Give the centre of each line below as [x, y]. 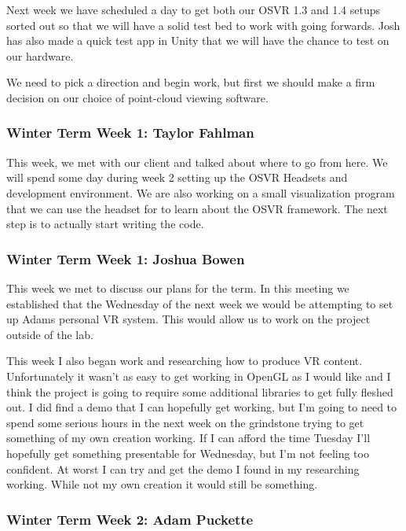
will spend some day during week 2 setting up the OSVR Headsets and [177, 177]
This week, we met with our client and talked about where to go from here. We [197, 162]
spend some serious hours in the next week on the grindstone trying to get [185, 422]
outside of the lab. [50, 334]
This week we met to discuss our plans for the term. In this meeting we [178, 288]
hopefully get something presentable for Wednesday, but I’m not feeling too [188, 453]
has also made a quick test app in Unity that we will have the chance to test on [198, 41]
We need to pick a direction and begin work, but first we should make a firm [191, 82]
